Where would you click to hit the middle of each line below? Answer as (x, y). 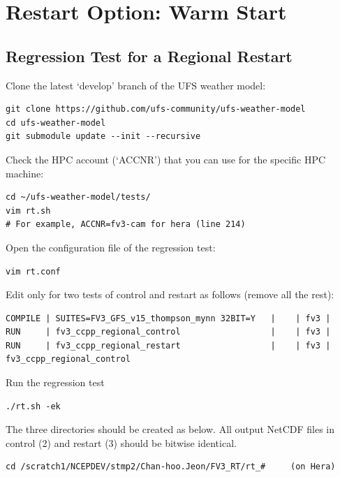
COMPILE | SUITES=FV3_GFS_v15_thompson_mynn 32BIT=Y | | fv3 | (168, 318)
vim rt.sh (28, 211)
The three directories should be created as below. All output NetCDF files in (170, 429)
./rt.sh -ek (33, 406)
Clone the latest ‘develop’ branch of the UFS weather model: (136, 85)
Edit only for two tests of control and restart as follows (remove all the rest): (170, 294)
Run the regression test (55, 382)
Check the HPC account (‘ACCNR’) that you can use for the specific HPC (166, 159)
